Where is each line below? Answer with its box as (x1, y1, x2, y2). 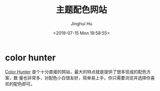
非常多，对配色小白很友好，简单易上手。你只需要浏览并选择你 (27, 75, 151, 80)
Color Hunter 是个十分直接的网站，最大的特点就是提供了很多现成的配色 (5, 69, 147, 75)
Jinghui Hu (70, 20, 93, 27)
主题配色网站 (55, 4, 107, 15)
